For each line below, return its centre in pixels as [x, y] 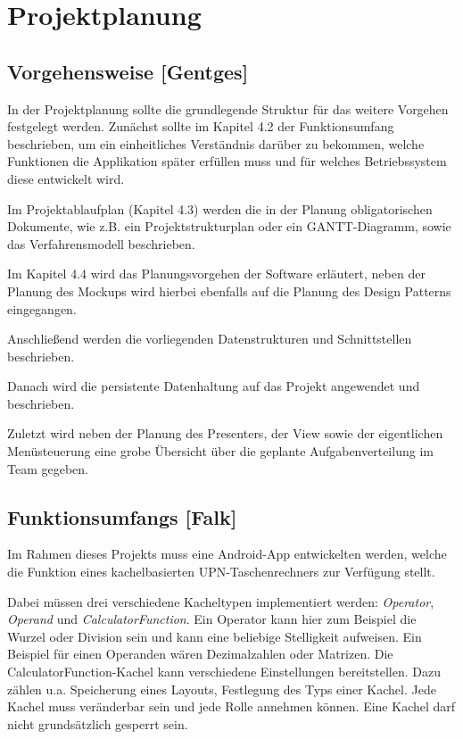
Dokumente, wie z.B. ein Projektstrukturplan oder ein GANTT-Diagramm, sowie [229, 226]
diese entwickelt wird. [66, 178]
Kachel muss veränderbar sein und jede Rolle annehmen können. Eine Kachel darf [231, 706]
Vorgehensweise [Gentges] [128, 71]
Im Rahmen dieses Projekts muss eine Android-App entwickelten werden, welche [227, 554]
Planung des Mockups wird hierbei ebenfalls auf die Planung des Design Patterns [229, 291]
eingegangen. [42, 308]
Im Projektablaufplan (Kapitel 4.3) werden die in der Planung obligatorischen [220, 208]
